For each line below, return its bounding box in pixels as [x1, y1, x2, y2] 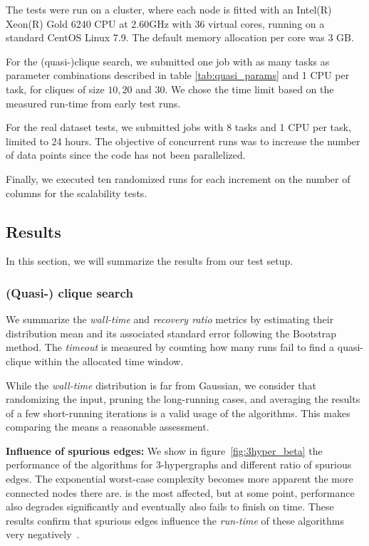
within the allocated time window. [34, 353, 184, 368]
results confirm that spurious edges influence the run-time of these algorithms [6, 513, 345, 527]
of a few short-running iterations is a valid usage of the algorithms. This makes [6, 405, 350, 420]
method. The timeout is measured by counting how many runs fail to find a [6, 340, 335, 355]
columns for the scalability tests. [6, 185, 147, 200]
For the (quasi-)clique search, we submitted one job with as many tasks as [6, 53, 330, 68]
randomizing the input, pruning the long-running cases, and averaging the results [6, 392, 360, 406]
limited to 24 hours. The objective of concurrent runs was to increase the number [6, 133, 360, 148]
